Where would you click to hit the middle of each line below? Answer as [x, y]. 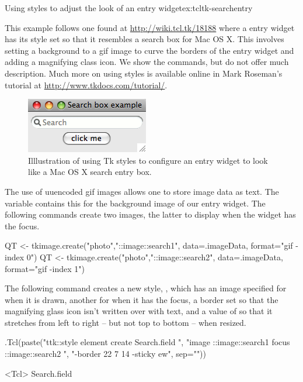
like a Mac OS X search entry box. [90, 172]
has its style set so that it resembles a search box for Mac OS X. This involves [144, 39]
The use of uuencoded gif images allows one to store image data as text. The [142, 191]
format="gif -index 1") [45, 268]
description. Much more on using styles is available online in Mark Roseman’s [144, 73]
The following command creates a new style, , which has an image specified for [146, 288]
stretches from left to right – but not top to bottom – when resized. [126, 322]
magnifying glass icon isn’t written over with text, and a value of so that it [139, 311]
